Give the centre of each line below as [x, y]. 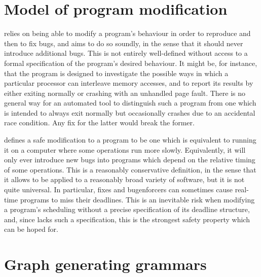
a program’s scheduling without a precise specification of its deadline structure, [127, 209]
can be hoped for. [31, 229]
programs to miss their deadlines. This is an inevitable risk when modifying [137, 199]
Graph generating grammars [105, 264]
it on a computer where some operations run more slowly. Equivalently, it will [125, 149]
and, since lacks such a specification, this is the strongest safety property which [127, 219]
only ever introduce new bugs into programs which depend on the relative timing [130, 160]
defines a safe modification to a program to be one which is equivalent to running [130, 140]
